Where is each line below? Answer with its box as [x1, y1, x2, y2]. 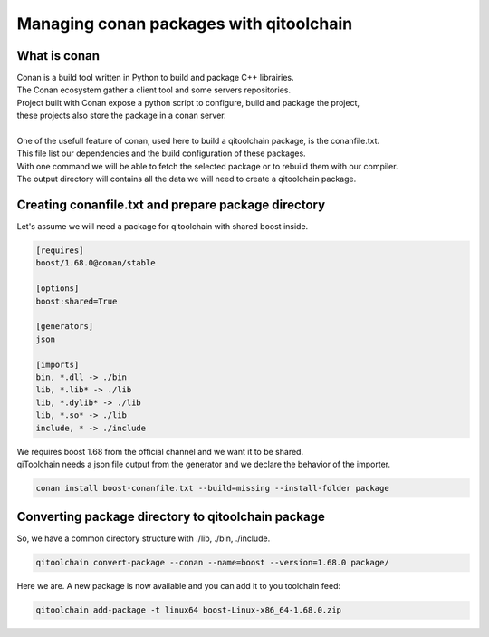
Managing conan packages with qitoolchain [16, 14, 353, 34]
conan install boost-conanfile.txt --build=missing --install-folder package [35, 483, 389, 493]
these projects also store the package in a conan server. [16, 110, 226, 121]
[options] [35, 284, 80, 294]
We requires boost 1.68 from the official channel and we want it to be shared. [16, 446, 303, 457]
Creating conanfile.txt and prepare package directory [16, 198, 326, 212]
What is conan [16, 48, 100, 63]
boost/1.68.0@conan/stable [35, 258, 156, 268]
